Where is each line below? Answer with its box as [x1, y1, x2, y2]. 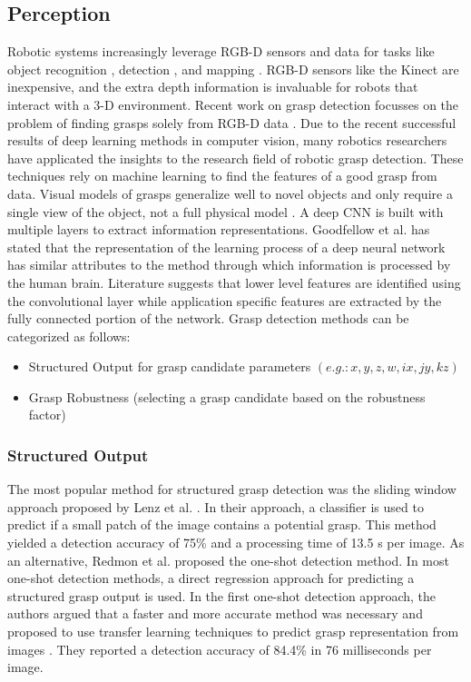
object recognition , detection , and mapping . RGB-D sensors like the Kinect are [7, 59, 459, 78]
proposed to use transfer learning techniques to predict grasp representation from [7, 622, 459, 641]
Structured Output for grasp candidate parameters [28, 357, 311, 376]
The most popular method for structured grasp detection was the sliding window [7, 479, 456, 499]
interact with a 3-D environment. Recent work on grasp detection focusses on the [7, 94, 459, 114]
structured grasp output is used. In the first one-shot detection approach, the [7, 586, 437, 605]
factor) [28, 405, 66, 424]
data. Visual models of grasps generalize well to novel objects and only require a [7, 183, 453, 203]
